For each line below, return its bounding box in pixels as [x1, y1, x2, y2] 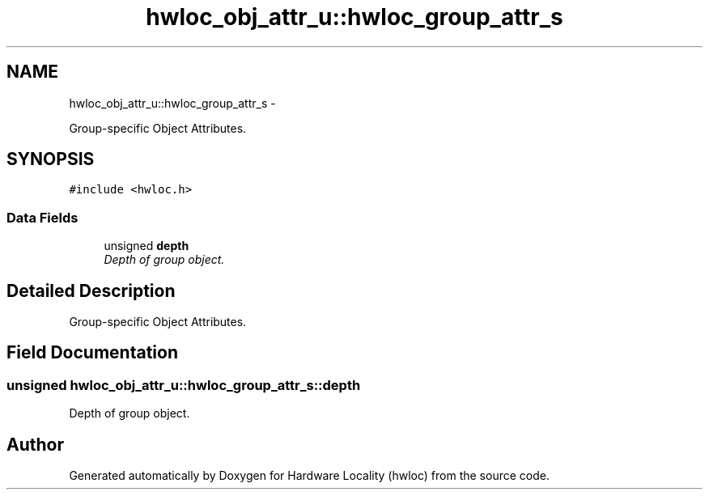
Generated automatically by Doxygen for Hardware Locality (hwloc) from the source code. [69, 468, 550, 483]
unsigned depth [104, 239, 189, 253]
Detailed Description [6, 280, 176, 301]
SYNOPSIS [6, 149, 95, 170]
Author [6, 434, 64, 455]
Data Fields [6, 209, 79, 226]
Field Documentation [6, 342, 178, 363]
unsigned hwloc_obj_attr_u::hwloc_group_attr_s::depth [6, 376, 361, 393]
